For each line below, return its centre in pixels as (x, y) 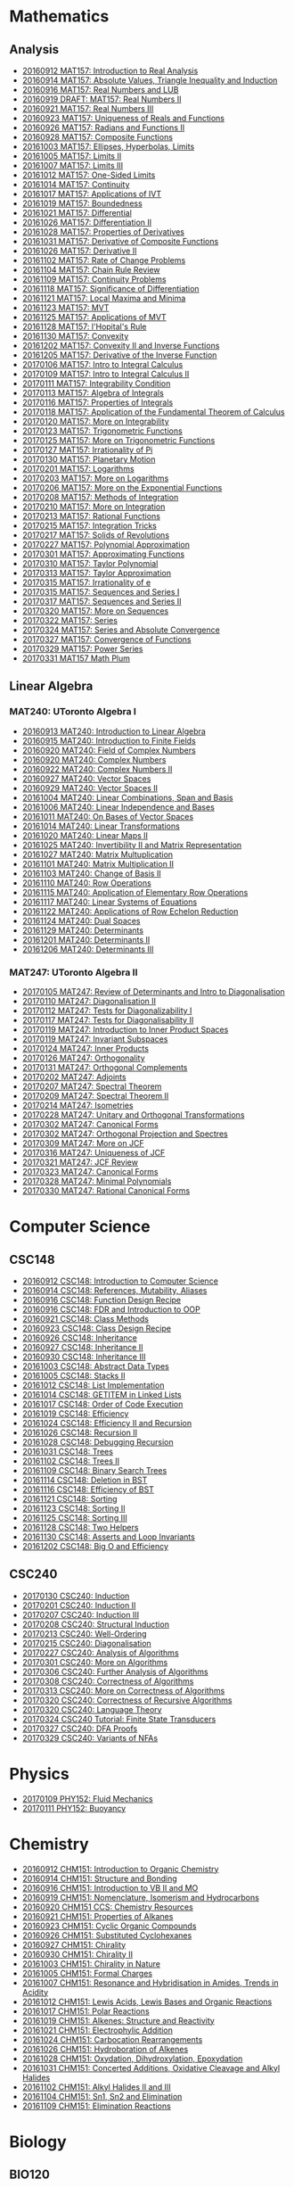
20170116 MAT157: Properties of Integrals (98, 402)
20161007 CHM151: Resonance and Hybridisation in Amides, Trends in (150, 1983)
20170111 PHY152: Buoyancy (74, 1808)
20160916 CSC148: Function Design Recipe (102, 1300)
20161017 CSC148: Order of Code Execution (102, 1404)
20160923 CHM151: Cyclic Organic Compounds (109, 1926)
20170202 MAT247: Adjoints (74, 1077)
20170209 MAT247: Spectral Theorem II (95, 1095)
